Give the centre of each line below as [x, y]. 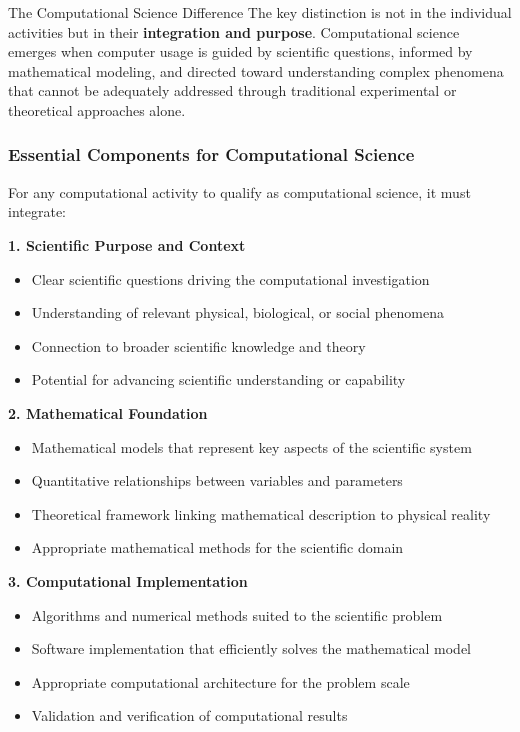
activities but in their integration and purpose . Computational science [234, 31]
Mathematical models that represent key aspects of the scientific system [251, 446]
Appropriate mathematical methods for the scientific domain [217, 547]
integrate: [37, 211]
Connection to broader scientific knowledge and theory [198, 345]
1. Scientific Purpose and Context [127, 244]
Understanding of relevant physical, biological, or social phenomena [238, 312]
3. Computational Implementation [128, 580]
